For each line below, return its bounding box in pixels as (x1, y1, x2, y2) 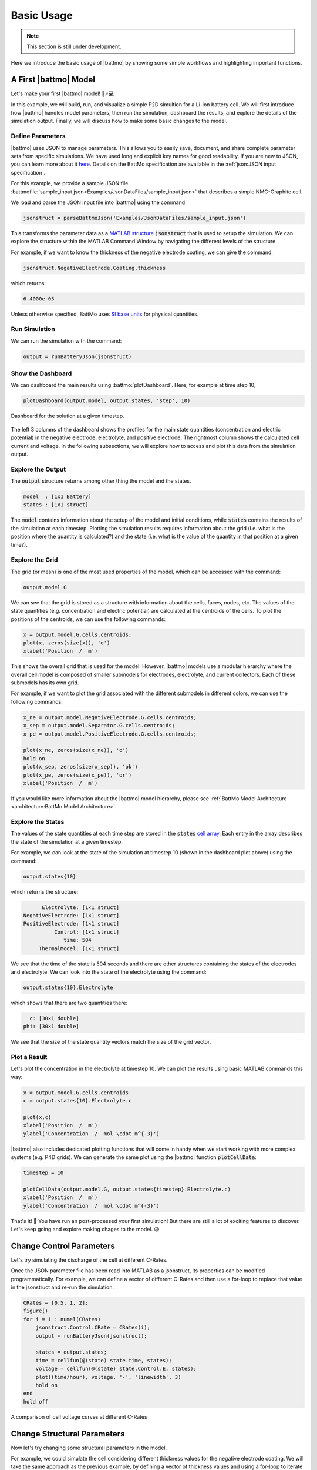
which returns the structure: (11, 888, 79, 895)
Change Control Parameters (11, 1241, 116, 1251)
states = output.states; (35, 1349, 107, 1355)
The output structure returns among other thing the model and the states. (11, 477, 191, 485)
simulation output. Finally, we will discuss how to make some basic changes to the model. (11, 118, 228, 125)
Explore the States (11, 818, 65, 826)
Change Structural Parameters (11, 1429, 125, 1439)
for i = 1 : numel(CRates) (23, 1316, 101, 1322)
